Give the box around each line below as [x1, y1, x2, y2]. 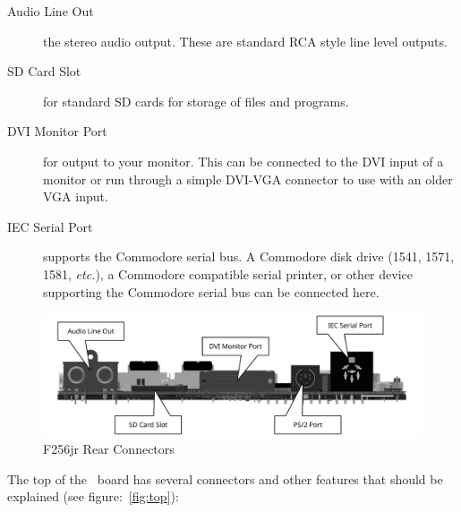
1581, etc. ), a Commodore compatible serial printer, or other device [43, 264, 413, 283]
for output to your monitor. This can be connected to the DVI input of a [43, 151, 444, 170]
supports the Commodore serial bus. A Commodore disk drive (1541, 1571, [43, 247, 455, 266]
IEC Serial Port [7, 217, 93, 235]
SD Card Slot [7, 62, 81, 81]
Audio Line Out [7, 2, 94, 20]
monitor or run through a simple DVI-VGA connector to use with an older [43, 169, 453, 188]
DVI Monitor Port [7, 122, 107, 141]
